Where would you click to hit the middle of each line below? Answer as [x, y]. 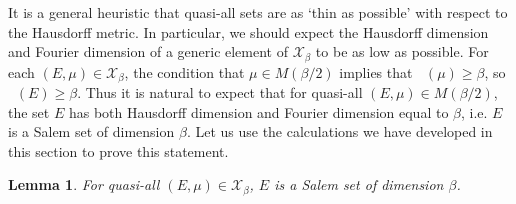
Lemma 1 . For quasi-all [84, 184]
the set [29, 111]
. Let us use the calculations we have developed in [339, 131]
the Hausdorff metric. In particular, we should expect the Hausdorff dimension [248, 31]
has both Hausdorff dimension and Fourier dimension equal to [258, 111]
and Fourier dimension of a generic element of [148, 51]
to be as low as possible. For [402, 51]
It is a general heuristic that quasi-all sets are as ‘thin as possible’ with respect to [258, 12]
